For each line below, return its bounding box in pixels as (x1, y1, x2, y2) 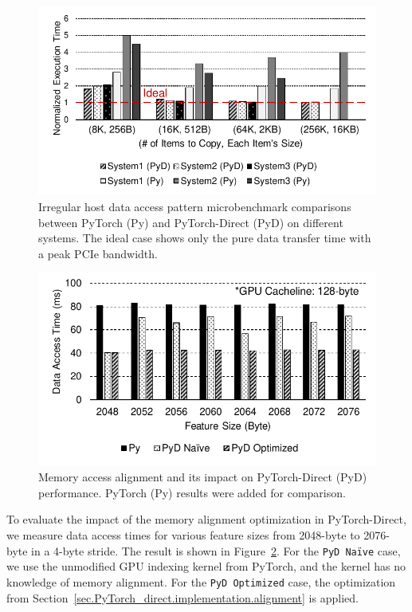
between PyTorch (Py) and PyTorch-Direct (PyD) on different (38, 214, 343, 230)
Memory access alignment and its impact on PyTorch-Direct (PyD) (38, 469, 367, 485)
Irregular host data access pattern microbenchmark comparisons (38, 198, 351, 215)
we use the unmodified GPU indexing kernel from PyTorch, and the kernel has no (6, 558, 406, 575)
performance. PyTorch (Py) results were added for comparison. (38, 484, 346, 500)
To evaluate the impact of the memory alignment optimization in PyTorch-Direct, (6, 511, 406, 528)
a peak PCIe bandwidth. (38, 245, 158, 261)
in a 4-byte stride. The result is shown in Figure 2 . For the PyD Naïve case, (31, 542, 401, 559)
